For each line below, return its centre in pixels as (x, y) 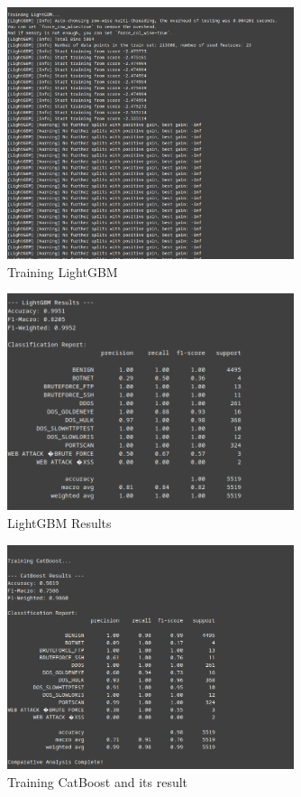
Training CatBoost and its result (98, 781)
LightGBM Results (59, 523)
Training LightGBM (63, 271)
